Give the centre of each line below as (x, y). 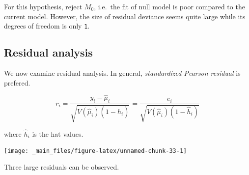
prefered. (17, 82)
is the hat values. (58, 133)
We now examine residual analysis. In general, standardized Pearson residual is (122, 73)
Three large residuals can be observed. (62, 167)
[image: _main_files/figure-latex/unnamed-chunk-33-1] (96, 151)
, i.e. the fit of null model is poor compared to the (169, 6)
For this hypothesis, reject (43, 6)
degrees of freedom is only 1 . (47, 26)
